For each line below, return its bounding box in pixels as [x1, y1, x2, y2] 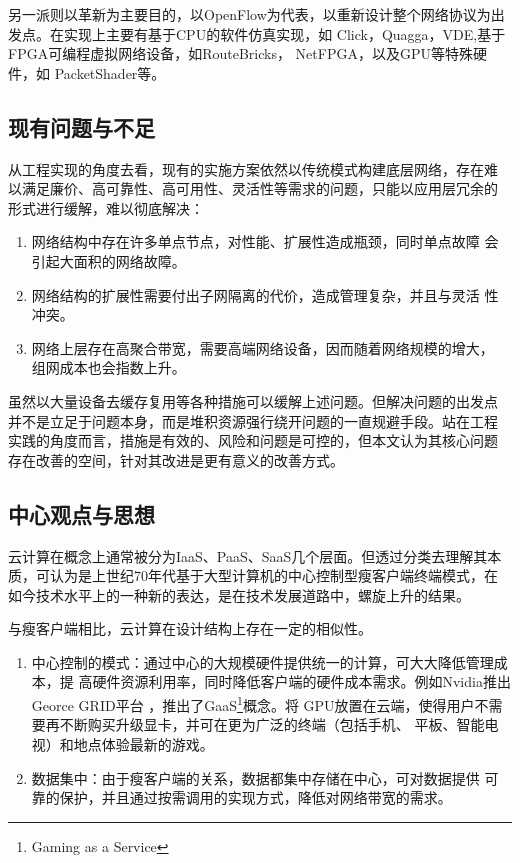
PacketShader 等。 [54, 62, 166, 83]
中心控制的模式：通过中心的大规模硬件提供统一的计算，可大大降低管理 [31, 651, 494, 672]
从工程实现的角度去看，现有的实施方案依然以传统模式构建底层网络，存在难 [8, 158, 498, 179]
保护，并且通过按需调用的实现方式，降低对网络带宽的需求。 [59, 787, 452, 808]
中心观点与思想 [8, 498, 155, 529]
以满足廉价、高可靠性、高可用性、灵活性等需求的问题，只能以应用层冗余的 [8, 178, 498, 199]
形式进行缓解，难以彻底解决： [8, 197, 204, 218]
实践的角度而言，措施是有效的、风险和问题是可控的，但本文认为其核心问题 [8, 430, 498, 451]
